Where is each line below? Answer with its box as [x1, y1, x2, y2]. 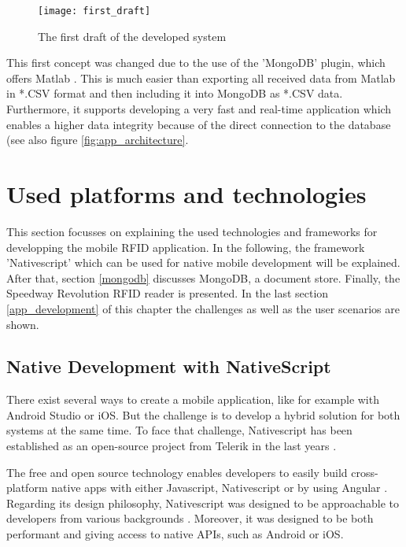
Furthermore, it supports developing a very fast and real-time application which [6, 101, 392, 117]
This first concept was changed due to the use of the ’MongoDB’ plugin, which [6, 54, 386, 71]
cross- [351, 464, 378, 480]
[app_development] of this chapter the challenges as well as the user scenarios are [6, 300, 400, 316]
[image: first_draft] [38, 6, 151, 17]
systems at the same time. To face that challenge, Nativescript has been [6, 422, 352, 438]
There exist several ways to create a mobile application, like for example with [6, 391, 379, 408]
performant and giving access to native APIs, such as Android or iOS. [6, 526, 344, 542]
